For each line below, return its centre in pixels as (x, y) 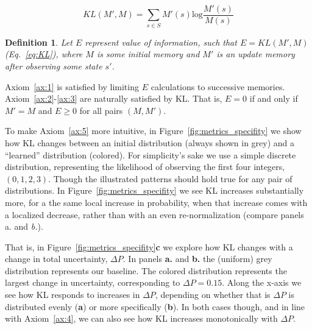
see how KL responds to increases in (73, 295)
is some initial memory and (148, 54)
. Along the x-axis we (262, 282)
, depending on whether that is (213, 295)
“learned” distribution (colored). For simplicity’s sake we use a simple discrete (151, 154)
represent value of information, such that (161, 42)
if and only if (274, 98)
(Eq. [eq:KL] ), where (44, 54)
